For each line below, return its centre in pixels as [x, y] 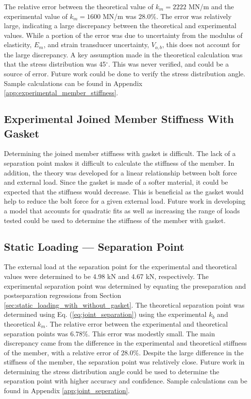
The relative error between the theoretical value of [79, 6]
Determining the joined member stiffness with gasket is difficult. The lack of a [120, 153]
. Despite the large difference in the [191, 352]
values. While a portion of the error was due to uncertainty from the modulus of [123, 35]
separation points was [36, 333]
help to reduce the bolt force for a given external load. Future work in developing [125, 201]
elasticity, [18, 44]
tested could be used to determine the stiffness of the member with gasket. [115, 220]
